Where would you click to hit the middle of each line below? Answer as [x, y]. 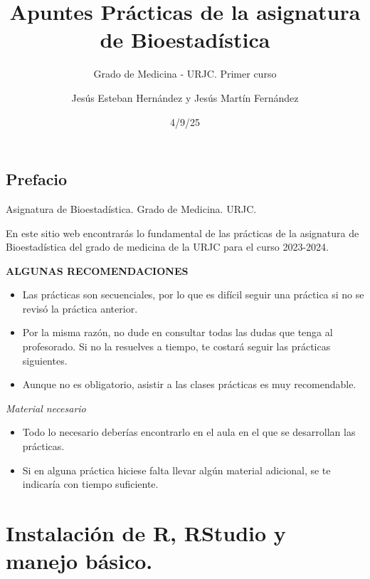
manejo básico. [79, 561]
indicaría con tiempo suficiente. [90, 484]
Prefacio [37, 179]
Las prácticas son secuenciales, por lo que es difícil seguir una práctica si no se [193, 294]
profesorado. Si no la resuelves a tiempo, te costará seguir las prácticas [176, 346]
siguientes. [45, 360]
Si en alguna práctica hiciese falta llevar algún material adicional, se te [176, 470]
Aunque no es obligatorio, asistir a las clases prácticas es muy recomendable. [189, 384]
